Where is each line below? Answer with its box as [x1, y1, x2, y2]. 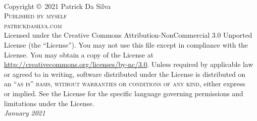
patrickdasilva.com [4, 20, 62, 30]
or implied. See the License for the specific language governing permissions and [4, 88, 243, 98]
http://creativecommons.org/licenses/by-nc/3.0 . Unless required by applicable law [4, 59, 253, 69]
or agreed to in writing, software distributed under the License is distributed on [4, 68, 246, 79]
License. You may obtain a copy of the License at [4, 49, 154, 60]
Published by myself [4, 10, 67, 21]
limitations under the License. [4, 98, 95, 108]
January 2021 [4, 108, 46, 118]
